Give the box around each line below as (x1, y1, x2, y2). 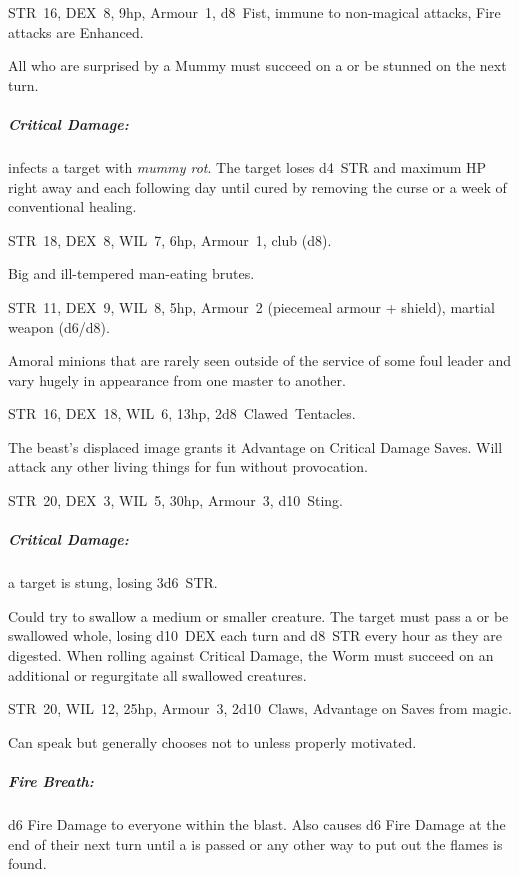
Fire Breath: (8, 770, 94, 791)
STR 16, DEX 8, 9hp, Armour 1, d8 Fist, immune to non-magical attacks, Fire (8, 2, 501, 22)
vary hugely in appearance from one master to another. (8, 369, 346, 390)
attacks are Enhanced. (8, 21, 144, 42)
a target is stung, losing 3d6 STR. (8, 572, 218, 593)
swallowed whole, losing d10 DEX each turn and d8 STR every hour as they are (8, 625, 503, 646)
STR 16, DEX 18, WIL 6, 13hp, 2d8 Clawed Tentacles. (8, 403, 356, 424)
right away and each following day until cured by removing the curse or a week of (8, 176, 507, 197)
